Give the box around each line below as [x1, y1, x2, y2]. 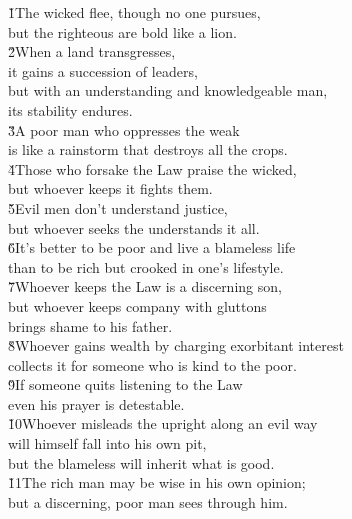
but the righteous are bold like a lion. [8, 21, 237, 42]
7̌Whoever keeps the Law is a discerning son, [8, 276, 282, 297]
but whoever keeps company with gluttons [8, 295, 267, 316]
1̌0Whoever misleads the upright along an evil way [8, 413, 318, 434]
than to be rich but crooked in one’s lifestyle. [8, 256, 284, 277]
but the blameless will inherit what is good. [8, 452, 275, 473]
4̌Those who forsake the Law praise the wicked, [8, 158, 297, 179]
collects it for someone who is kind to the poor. [8, 354, 297, 375]
